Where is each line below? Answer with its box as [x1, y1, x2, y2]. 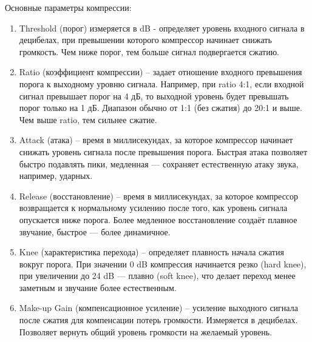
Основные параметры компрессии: [5, 1, 132, 13]
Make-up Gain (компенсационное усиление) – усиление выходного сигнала [19, 301, 298, 314]
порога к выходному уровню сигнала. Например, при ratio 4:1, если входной [19, 77, 304, 90]
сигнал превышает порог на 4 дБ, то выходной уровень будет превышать [19, 89, 289, 102]
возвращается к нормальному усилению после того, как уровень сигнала [19, 201, 288, 214]
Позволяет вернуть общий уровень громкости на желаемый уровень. [19, 325, 273, 338]
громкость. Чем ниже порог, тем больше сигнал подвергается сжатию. [19, 45, 279, 58]
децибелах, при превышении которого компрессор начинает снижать [19, 33, 272, 46]
